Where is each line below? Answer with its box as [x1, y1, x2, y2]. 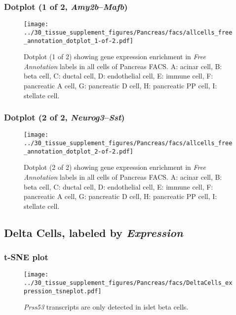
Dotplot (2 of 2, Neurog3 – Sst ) [4, 111, 125, 123]
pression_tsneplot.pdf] [24, 287, 102, 295]
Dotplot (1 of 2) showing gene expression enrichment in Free [24, 51, 206, 62]
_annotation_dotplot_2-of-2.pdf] [24, 148, 133, 155]
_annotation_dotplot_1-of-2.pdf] [24, 37, 133, 44]
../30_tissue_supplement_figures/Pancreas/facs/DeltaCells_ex [24, 279, 233, 286]
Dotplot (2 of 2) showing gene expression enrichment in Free [24, 162, 206, 172]
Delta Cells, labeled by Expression [4, 225, 183, 240]
